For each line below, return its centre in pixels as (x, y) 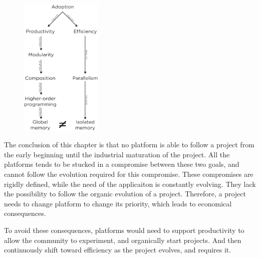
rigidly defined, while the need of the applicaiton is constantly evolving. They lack (130, 184)
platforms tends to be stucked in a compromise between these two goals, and (122, 164)
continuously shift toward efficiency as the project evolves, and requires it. (118, 250)
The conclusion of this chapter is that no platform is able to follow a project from (129, 145)
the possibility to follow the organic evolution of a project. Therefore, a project (125, 194)
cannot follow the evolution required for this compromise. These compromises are (129, 174)
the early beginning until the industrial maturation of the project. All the (117, 154)
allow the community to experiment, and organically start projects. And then (123, 240)
